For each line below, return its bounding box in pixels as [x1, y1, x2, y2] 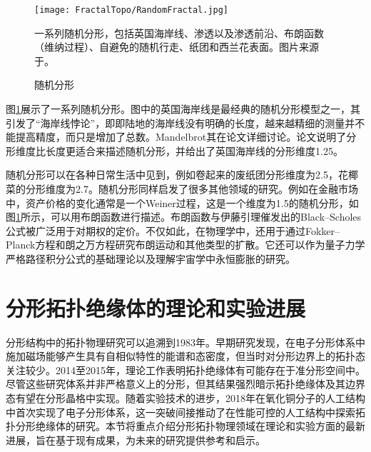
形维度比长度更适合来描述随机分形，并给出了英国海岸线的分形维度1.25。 [6, 143, 343, 158]
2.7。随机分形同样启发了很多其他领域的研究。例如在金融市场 [75, 181, 358, 196]
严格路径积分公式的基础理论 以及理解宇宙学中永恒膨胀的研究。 [6, 251, 295, 266]
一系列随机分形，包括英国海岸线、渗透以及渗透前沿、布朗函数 [34, 25, 324, 40]
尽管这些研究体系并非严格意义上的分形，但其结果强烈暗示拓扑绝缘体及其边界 [6, 376, 365, 391]
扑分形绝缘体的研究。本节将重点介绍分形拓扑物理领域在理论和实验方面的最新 [6, 418, 365, 433]
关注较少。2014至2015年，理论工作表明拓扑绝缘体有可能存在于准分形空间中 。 [6, 362, 365, 377]
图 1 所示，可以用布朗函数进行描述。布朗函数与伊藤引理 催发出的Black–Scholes [6, 209, 362, 224]
